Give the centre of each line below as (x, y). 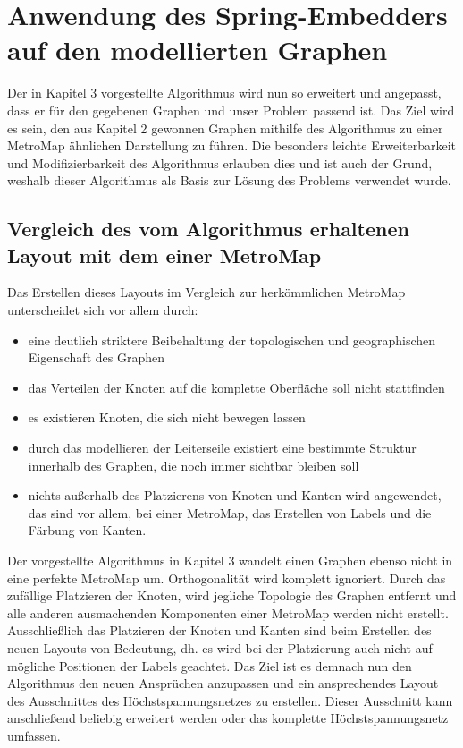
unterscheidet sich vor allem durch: (103, 310)
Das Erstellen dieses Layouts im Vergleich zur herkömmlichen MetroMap (206, 292)
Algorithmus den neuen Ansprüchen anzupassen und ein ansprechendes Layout (223, 683)
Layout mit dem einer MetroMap (164, 255)
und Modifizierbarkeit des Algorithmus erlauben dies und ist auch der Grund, (220, 162)
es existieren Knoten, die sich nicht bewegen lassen (167, 417)
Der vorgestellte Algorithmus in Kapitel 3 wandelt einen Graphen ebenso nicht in (230, 560)
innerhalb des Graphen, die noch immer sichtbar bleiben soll (194, 465)
